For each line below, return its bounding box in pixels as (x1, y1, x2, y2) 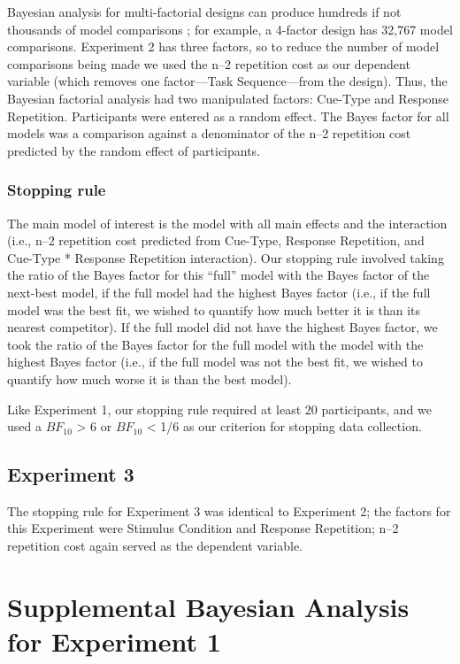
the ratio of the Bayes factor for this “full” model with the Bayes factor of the (7, 266, 430, 284)
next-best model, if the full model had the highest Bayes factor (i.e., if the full (7, 282, 431, 301)
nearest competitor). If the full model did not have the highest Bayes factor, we (7, 318, 438, 336)
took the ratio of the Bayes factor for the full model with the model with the (7, 335, 424, 353)
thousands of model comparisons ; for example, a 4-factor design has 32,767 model (7, 19, 453, 38)
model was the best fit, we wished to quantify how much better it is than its (7, 300, 421, 319)
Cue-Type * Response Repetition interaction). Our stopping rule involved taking (7, 248, 444, 266)
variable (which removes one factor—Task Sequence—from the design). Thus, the (7, 72, 448, 90)
